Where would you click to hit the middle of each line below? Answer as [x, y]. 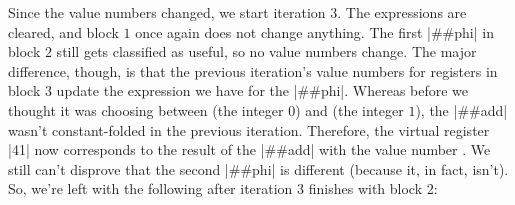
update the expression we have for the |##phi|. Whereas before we [262, 90]
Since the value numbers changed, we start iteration [167, 12]
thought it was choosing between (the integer [146, 109]
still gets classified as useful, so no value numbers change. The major [266, 51]
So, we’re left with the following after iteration [150, 188]
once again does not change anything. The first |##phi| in [314, 31]
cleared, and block [63, 31]
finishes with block [365, 188]
